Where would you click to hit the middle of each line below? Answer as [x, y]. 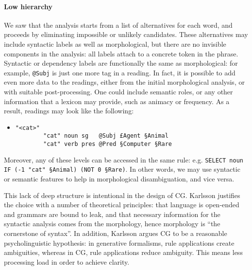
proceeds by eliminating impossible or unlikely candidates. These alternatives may [126, 34]
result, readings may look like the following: [69, 111]
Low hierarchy [28, 6]
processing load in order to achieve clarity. [67, 261]
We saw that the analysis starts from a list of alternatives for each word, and [118, 25]
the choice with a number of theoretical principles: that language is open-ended [122, 205]
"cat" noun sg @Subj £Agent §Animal [106, 136]
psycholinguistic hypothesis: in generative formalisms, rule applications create [119, 243]
